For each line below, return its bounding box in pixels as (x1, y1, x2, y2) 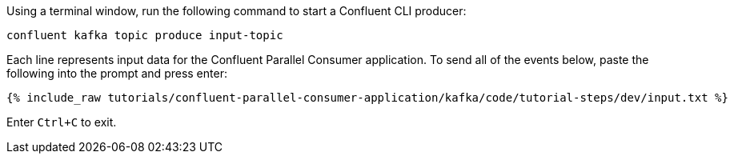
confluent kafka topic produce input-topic (6, 29, 283, 42)
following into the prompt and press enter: (6, 66, 227, 80)
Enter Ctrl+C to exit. (6, 115, 117, 129)
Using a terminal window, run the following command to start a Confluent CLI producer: (6, 4, 467, 18)
